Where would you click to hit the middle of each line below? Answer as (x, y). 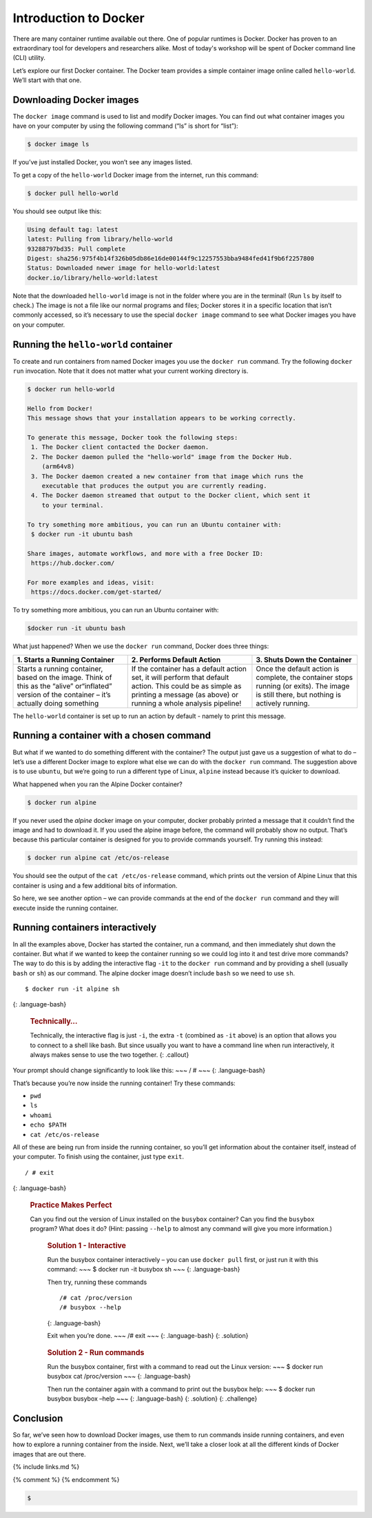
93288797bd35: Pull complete (76, 249)
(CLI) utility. (29, 58)
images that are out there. (49, 1454)
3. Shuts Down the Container (304, 659)
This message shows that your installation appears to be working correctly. (162, 418)
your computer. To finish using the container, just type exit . (98, 1157)
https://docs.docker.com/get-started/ (96, 592)
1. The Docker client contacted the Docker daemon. (120, 447)
